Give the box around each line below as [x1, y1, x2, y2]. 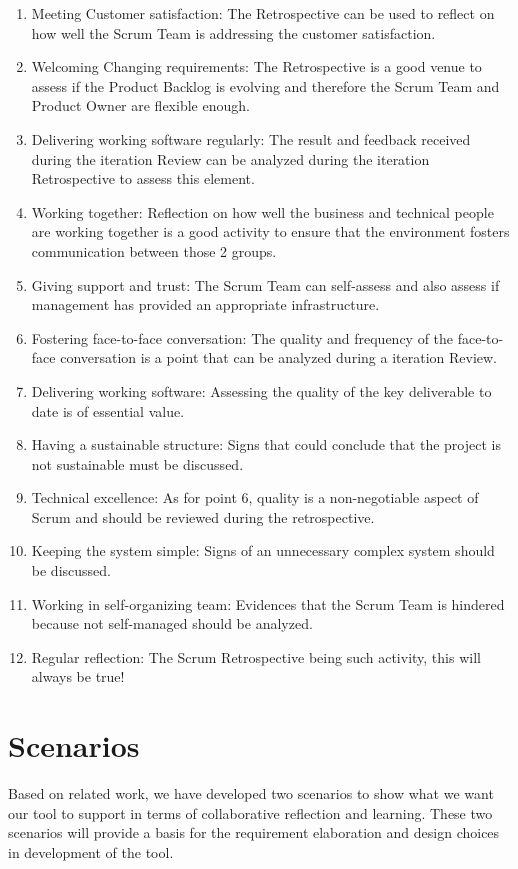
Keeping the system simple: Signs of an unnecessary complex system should [31, 540, 495, 561]
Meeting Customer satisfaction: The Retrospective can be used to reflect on [31, 3, 495, 23]
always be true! [31, 666, 125, 687]
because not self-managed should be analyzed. [31, 613, 313, 634]
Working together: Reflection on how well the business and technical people [31, 201, 494, 222]
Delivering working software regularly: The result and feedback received [31, 128, 471, 149]
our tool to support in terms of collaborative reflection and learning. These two [8, 802, 493, 823]
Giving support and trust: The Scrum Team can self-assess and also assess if [31, 274, 500, 295]
